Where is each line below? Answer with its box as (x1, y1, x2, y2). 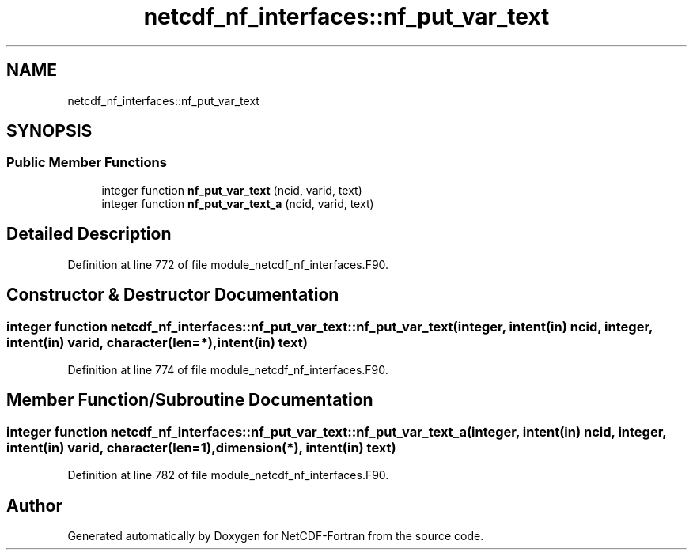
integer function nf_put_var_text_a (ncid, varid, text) (101, 196, 374, 210)
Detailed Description (6, 224, 172, 244)
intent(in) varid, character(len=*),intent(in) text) (6, 334, 308, 350)
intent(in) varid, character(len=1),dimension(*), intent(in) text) (6, 439, 396, 456)
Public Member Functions (6, 154, 167, 171)
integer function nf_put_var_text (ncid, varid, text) (101, 183, 362, 197)
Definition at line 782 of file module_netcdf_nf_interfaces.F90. (67, 468, 389, 482)
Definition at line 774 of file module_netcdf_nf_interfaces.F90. (67, 362, 388, 376)
